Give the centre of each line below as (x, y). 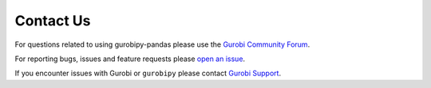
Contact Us (53, 21)
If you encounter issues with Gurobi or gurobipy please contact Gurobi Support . (148, 73)
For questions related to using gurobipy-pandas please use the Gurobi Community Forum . (162, 44)
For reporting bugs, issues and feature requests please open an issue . (130, 59)
